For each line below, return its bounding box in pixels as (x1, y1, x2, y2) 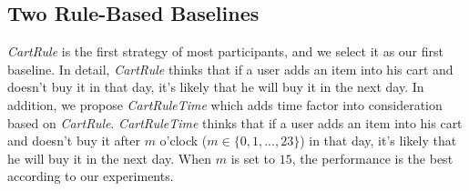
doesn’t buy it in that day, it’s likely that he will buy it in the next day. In (7, 77, 424, 96)
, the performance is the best (291, 148, 454, 167)
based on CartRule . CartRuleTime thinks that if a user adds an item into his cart (7, 113, 463, 132)
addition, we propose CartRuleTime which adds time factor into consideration (7, 95, 443, 114)
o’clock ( (159, 131, 208, 150)
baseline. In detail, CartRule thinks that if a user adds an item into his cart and (7, 59, 454, 78)
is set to (230, 148, 276, 167)
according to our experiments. (7, 166, 174, 186)
